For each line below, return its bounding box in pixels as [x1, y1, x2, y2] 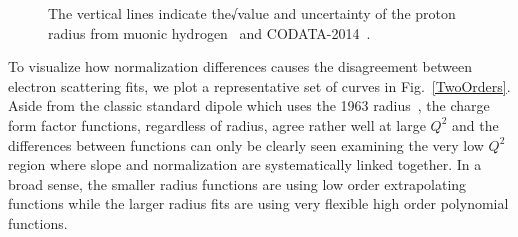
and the [452, 114, 499, 135]
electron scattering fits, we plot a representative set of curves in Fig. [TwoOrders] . [8, 75, 511, 96]
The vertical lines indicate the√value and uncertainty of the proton [48, 3, 456, 23]
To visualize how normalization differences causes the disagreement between [8, 56, 472, 77]
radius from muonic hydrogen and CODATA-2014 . [48, 22, 371, 43]
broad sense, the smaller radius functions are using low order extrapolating [8, 173, 467, 194]
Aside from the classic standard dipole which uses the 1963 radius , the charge [8, 95, 490, 116]
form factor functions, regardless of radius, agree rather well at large [8, 114, 426, 135]
